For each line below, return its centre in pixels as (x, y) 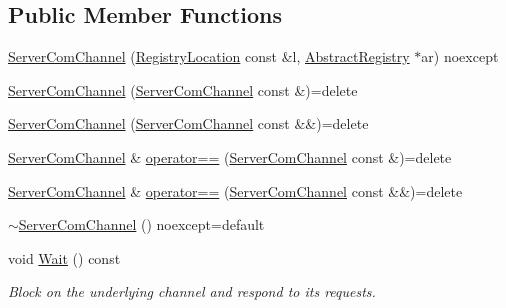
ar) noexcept (460, 56)
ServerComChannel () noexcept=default (141, 224)
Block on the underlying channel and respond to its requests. (192, 291)
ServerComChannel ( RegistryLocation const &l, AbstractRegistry (209, 56)
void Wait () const (64, 257)
